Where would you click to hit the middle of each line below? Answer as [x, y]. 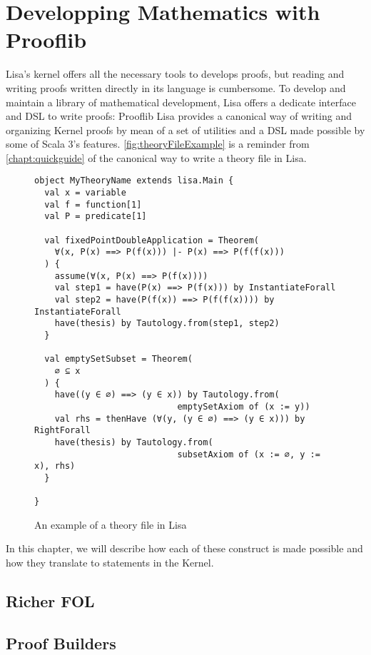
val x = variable [85, 193]
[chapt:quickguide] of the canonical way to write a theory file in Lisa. [156, 157]
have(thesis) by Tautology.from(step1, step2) [167, 324]
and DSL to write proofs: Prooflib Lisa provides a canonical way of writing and [179, 116]
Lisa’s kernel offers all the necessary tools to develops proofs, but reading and [175, 74]
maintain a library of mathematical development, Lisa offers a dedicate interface [181, 102]
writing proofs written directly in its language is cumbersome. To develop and [176, 87]
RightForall [62, 431]
